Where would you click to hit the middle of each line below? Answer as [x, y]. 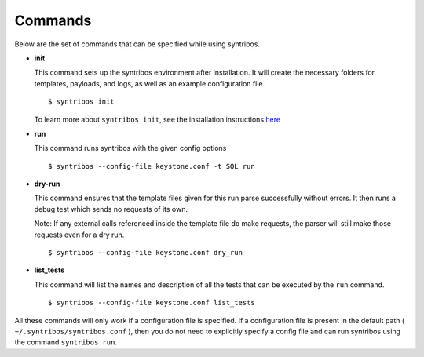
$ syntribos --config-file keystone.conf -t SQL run [152, 166]
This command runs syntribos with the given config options [130, 148]
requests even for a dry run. [79, 235]
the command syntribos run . [66, 342]
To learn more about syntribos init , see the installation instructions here [157, 119]
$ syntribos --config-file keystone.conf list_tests [152, 303]
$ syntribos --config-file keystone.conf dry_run [146, 253]
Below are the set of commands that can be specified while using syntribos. [137, 44]
